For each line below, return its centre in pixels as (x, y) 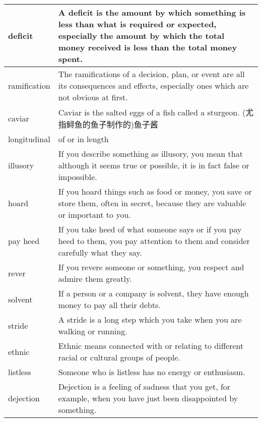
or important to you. (94, 215)
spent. (71, 59)
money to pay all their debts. (109, 305)
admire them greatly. (95, 279)
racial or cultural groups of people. (119, 357)
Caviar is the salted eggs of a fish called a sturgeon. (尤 (156, 112)
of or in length (83, 139)
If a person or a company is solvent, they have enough (153, 293)
